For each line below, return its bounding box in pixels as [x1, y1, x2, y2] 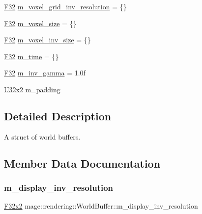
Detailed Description [4, 108, 112, 123]
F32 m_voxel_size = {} [4, 18, 77, 28]
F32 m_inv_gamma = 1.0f [4, 68, 86, 78]
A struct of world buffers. [4, 131, 81, 142]
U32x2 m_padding [4, 84, 60, 94]
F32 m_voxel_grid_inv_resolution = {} [4, 1, 127, 11]
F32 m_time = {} [4, 51, 59, 61]
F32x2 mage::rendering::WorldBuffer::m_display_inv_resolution [4, 201, 198, 211]
